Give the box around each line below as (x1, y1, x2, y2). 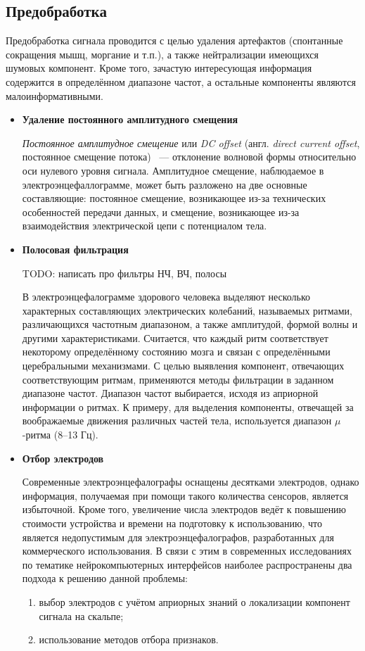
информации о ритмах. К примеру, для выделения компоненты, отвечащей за (22, 399, 354, 414)
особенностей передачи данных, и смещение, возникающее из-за (22, 204, 300, 219)
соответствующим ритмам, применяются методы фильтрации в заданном (22, 372, 334, 386)
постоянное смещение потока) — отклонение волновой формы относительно (22, 149, 357, 164)
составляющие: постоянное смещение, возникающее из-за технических (22, 191, 326, 206)
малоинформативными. (6, 88, 103, 103)
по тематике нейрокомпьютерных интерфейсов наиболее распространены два (22, 557, 352, 571)
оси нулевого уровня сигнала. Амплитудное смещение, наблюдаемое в (22, 163, 324, 177)
